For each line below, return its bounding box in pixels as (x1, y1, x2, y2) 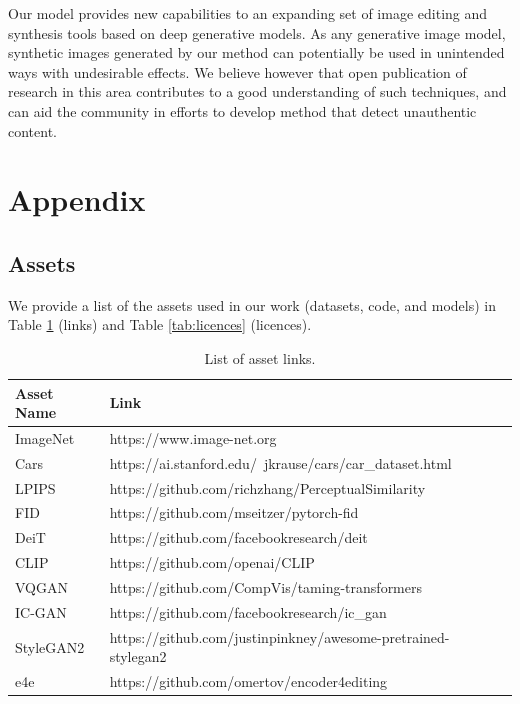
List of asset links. (204, 347, 316, 368)
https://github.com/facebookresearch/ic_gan (109, 601, 387, 622)
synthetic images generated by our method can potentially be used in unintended (8, 42, 505, 63)
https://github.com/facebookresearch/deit (109, 527, 368, 548)
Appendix (8, 179, 146, 220)
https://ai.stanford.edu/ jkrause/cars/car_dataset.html (109, 452, 452, 473)
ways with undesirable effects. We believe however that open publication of (8, 61, 467, 82)
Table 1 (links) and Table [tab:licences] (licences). (8, 314, 312, 335)
